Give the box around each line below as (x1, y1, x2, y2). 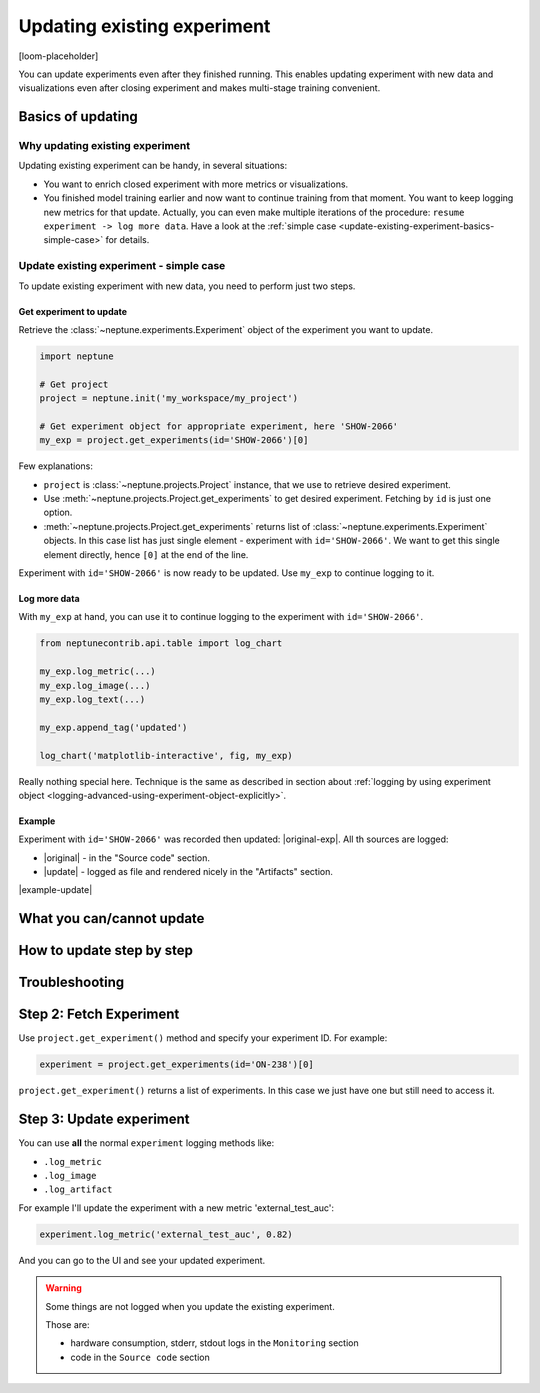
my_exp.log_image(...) (39, 680, 151, 691)
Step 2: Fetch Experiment (18, 1006, 180, 1023)
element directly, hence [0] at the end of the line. (43, 548, 249, 560)
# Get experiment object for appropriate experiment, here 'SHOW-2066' (39, 420, 399, 432)
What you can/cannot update (18, 910, 205, 927)
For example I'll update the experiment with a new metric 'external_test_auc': (18, 1201, 335, 1214)
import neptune (39, 350, 114, 362)
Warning (45, 1282, 82, 1294)
